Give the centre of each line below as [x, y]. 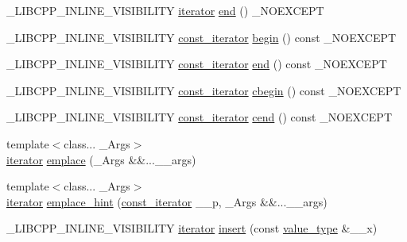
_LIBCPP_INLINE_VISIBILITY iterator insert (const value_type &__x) [192, 228]
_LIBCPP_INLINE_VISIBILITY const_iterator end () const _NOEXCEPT [197, 64]
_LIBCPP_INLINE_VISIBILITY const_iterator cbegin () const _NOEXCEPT [204, 90]
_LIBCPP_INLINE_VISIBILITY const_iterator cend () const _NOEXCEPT [200, 117]
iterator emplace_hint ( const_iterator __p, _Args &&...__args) [167, 201]
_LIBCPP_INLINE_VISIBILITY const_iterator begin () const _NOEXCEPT [202, 37]
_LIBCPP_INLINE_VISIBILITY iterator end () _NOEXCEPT [165, 10]
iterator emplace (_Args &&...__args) [101, 159]
